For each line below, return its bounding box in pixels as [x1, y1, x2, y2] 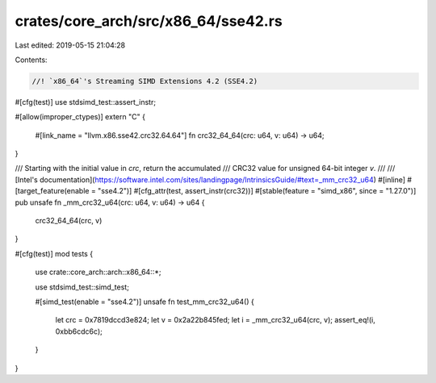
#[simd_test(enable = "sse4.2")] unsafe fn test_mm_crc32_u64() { [35, 297, 254, 306]
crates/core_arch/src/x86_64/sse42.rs [15, 12, 283, 30]
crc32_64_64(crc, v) [35, 216, 103, 226]
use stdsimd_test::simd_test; [35, 282, 129, 292]
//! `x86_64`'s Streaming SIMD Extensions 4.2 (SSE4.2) [31, 77, 258, 85]
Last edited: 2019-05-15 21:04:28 [15, 40, 126, 50]
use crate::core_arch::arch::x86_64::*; [35, 267, 161, 277]
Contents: [15, 55, 48, 65]
